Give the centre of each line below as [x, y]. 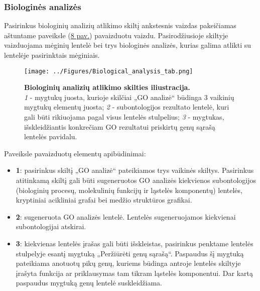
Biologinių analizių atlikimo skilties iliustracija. [107, 87]
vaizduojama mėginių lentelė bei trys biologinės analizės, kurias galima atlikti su [128, 45]
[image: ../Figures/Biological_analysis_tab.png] [109, 71]
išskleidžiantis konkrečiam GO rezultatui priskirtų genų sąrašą [120, 126]
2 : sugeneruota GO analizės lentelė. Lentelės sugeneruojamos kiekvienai [126, 216]
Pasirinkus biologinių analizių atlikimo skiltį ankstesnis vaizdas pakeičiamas [120, 25]
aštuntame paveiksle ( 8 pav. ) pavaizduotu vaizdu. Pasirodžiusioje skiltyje [116, 35]
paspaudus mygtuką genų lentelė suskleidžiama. [89, 283]
